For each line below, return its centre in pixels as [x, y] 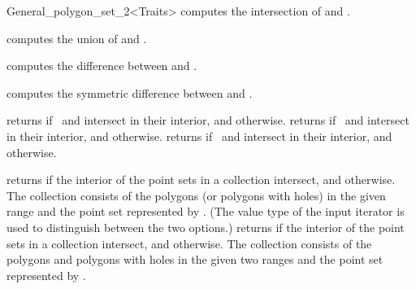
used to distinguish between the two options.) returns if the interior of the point [206, 227]
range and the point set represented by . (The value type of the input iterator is [206, 211]
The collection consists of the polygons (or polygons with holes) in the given [196, 195]
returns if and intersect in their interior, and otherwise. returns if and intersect [208, 120]
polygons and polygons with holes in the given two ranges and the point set [195, 259]
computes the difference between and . [102, 66]
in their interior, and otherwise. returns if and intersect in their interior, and [199, 136]
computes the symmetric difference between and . [130, 92]
